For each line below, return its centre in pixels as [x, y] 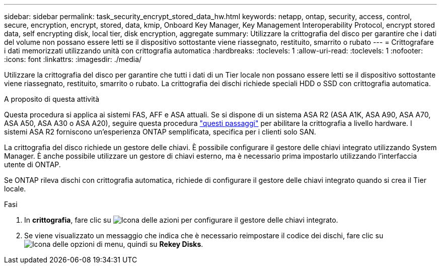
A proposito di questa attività [52, 99]
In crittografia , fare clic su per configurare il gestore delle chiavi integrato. [181, 220]
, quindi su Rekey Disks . [163, 244]
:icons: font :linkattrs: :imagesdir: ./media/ [73, 59]
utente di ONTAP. [32, 164]
